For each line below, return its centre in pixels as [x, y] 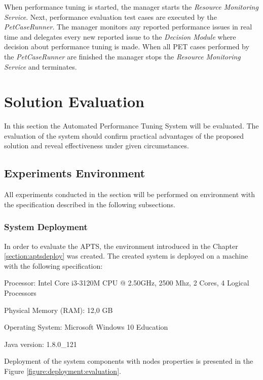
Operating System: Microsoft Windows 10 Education [86, 327]
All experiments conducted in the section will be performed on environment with [129, 194]
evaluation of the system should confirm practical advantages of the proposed [124, 135]
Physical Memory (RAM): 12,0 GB [59, 310]
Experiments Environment [75, 173]
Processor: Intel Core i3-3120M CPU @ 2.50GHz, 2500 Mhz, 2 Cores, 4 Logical [127, 283]
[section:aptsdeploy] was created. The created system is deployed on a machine [126, 256]
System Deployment [46, 227]
